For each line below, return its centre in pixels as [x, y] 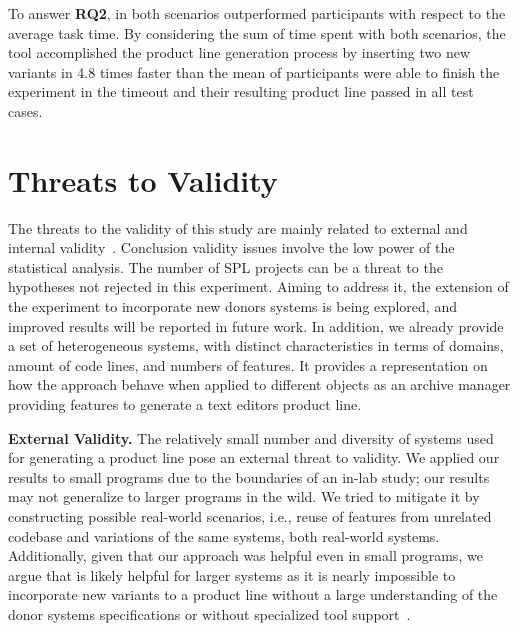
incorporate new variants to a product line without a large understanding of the [253, 594]
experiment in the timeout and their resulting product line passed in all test [241, 91]
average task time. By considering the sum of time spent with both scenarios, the [257, 32]
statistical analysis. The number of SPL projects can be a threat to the [225, 266]
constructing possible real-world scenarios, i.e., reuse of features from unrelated [250, 516]
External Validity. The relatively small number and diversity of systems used [251, 437]
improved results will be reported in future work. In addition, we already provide [256, 325]
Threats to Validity [143, 179]
